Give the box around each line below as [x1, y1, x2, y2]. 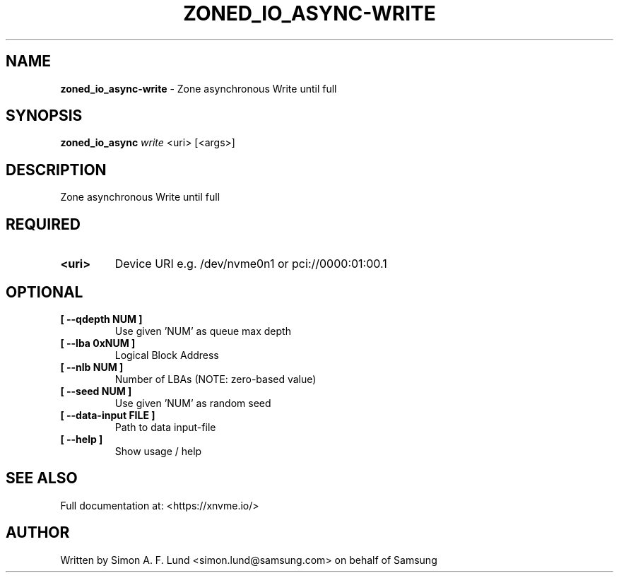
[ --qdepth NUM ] [60, 312, 143, 325]
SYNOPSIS [6, 107, 83, 125]
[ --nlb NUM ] [60, 360, 124, 373]
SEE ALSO [6, 469, 78, 488]
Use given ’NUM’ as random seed [114, 396, 271, 409]
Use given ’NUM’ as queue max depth [114, 324, 291, 337]
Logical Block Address [114, 348, 219, 361]
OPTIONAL [6, 283, 83, 301]
